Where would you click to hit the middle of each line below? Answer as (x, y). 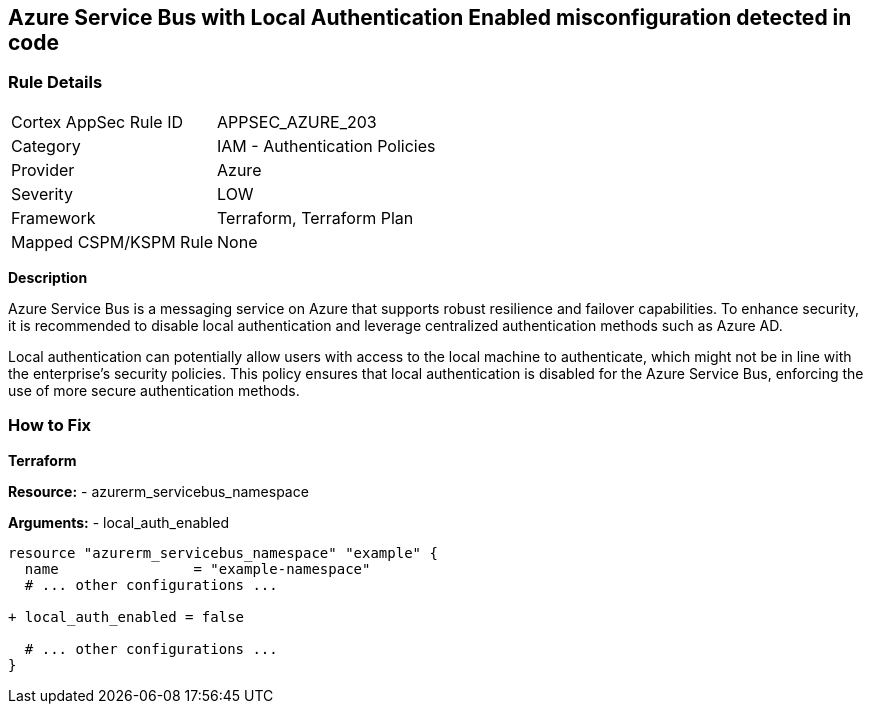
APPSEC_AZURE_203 (297, 121)
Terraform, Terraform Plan (315, 217)
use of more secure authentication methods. (154, 390)
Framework (53, 217)
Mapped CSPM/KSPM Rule (112, 241)
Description (48, 277)
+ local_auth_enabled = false (126, 616)
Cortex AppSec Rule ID (97, 121)
